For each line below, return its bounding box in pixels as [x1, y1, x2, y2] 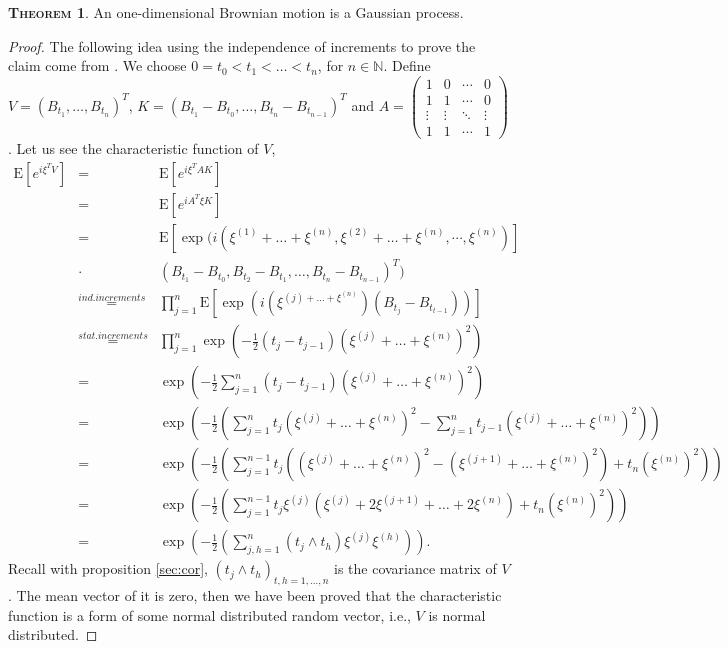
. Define [383, 55, 431, 76]
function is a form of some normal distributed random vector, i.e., [8, 604, 411, 625]
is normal [428, 604, 486, 625]
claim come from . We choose [8, 55, 187, 76]
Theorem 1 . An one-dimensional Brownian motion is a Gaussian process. [8, 2, 464, 22]
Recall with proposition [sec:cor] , [8, 558, 208, 579]
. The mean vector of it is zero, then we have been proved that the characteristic [8, 585, 502, 606]
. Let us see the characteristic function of [8, 137, 259, 158]
